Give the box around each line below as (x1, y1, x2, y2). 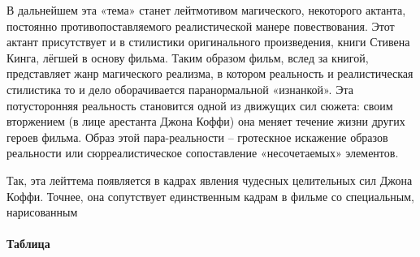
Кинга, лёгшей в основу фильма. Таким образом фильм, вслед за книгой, (6, 49, 369, 66)
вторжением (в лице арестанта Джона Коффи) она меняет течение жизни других (6, 113, 405, 130)
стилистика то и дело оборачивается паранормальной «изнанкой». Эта (6, 80, 353, 97)
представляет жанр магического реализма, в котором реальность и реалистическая (6, 65, 414, 82)
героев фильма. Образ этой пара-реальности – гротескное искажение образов (6, 128, 388, 145)
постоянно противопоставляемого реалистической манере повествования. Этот (6, 17, 395, 34)
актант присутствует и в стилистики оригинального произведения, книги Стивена (6, 33, 410, 50)
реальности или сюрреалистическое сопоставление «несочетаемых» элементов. (6, 144, 399, 161)
